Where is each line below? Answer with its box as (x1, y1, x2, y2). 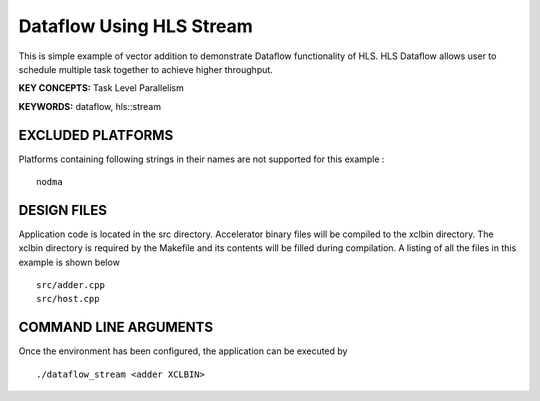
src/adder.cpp (36, 280, 105, 291)
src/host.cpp (36, 293, 100, 305)
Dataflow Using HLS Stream (18, 15, 254, 37)
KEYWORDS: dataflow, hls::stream (18, 100, 162, 112)
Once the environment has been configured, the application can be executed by (18, 345, 348, 357)
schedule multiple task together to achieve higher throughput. (18, 63, 274, 75)
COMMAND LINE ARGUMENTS (18, 319, 214, 336)
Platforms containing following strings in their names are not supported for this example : (18, 153, 385, 165)
